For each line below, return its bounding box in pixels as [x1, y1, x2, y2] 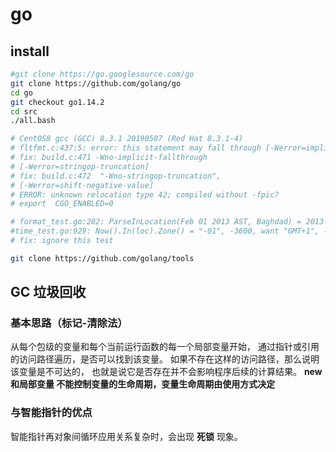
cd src [10, 106, 38, 117]
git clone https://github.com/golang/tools [10, 253, 195, 263]
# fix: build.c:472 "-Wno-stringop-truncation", [10, 171, 222, 181]
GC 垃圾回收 [10, 284, 87, 301]
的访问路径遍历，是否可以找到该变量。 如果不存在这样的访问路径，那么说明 [10, 353, 320, 365]
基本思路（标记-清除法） [10, 316, 128, 330]
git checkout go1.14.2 [10, 97, 105, 107]
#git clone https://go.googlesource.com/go [10, 69, 195, 79]
